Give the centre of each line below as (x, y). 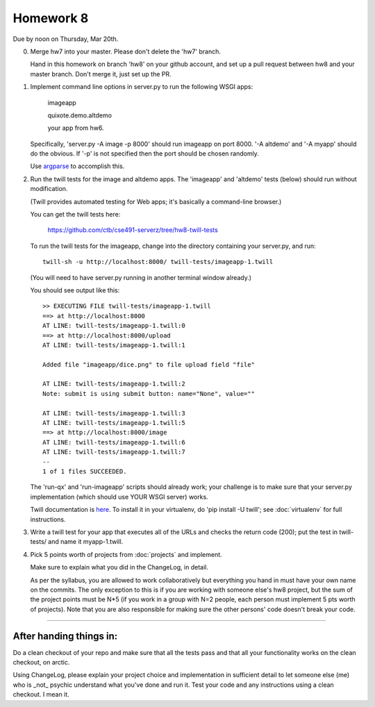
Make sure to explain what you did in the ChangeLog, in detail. (119, 567)
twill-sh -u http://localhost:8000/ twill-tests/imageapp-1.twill (158, 262)
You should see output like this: (75, 290)
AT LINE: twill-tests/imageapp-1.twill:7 (114, 452)
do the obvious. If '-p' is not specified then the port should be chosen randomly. (145, 153)
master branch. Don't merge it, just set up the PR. (101, 74)
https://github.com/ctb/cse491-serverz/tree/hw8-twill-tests (133, 230)
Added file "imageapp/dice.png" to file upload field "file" (149, 364)
